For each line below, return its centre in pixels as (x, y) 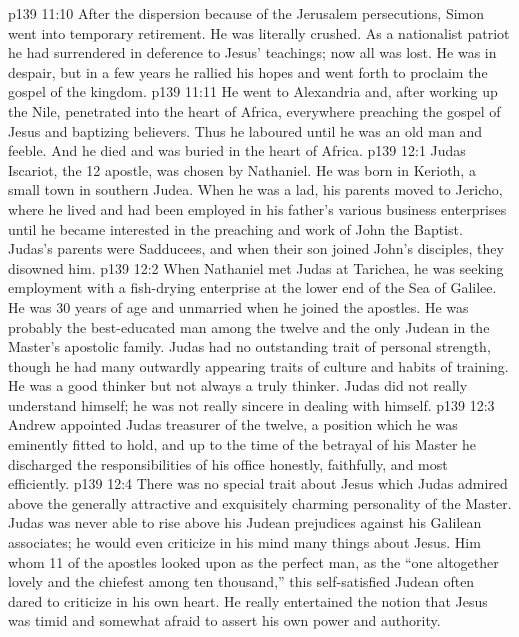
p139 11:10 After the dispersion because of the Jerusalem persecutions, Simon (246, 13)
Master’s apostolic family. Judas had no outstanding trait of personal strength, (249, 346)
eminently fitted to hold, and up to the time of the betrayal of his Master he (242, 444)
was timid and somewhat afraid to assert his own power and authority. (224, 620)
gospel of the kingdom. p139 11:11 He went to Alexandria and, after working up (253, 91)
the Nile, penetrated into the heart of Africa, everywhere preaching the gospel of (254, 110)
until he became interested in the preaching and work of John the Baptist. (235, 228)
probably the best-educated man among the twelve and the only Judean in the (249, 326)
